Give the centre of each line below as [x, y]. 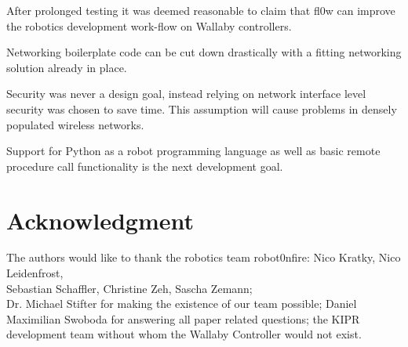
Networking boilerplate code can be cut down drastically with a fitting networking [204, 52]
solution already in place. [67, 67]
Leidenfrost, [35, 273]
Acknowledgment [100, 220]
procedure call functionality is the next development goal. [145, 166]
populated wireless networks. [75, 124]
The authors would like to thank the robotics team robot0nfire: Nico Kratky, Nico [204, 257]
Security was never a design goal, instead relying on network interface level [186, 94]
